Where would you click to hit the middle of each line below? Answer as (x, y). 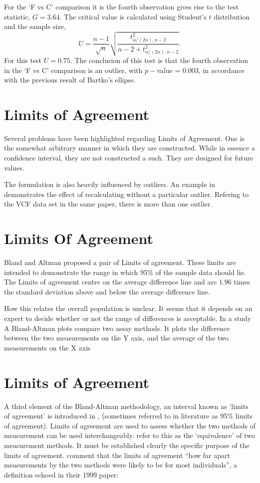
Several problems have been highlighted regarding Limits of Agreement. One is (125, 138)
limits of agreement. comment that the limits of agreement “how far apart (117, 455)
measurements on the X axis (47, 347)
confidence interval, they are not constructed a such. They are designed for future (129, 158)
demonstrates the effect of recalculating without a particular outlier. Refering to (127, 194)
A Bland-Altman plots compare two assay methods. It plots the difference (117, 328)
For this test (23, 60)
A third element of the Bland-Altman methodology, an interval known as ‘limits (126, 406)
